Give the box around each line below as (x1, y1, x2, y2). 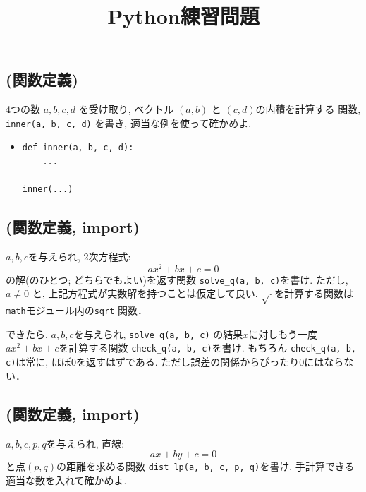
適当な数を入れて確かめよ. (6, 472, 127, 487)
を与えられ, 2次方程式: (28, 249, 131, 264)
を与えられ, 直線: (46, 436, 125, 450)
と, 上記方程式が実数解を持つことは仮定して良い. (32, 286, 258, 301)
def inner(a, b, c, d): (22, 143, 134, 153)
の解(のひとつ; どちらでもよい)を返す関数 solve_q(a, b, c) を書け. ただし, (6, 272, 348, 287)
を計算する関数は (274, 286, 354, 301)
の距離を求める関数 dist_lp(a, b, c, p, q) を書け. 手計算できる (56, 459, 355, 474)
